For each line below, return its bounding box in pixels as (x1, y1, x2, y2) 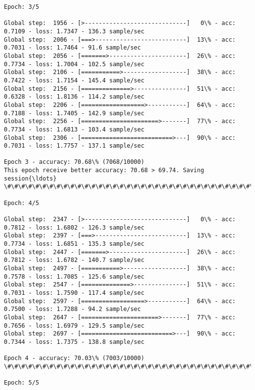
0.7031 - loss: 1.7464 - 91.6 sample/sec (4, 44, 141, 52)
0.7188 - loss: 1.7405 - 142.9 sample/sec (4, 109, 145, 117)
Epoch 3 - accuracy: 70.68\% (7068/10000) (4, 158, 145, 166)
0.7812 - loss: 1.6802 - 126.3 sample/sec (4, 224, 145, 231)
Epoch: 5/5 (4, 379, 39, 387)
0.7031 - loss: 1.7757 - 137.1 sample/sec (4, 142, 145, 150)
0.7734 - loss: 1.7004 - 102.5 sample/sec (4, 60, 145, 68)
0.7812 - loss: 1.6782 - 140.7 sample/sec (4, 257, 145, 264)
